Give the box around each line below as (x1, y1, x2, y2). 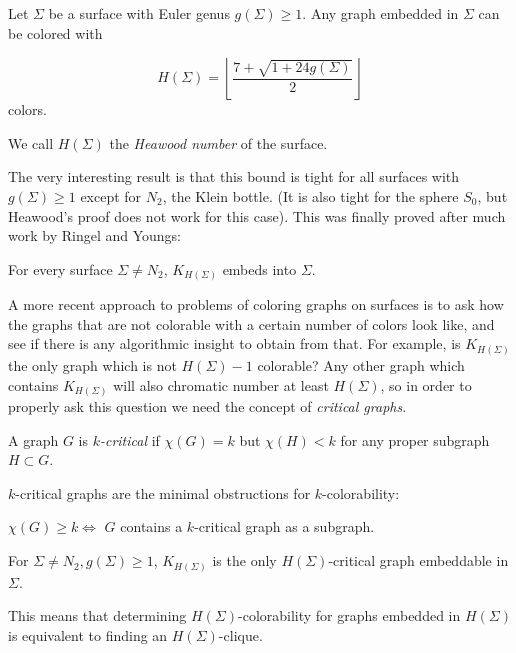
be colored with (8, 22, 103, 43)
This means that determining (8, 605, 187, 626)
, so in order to (380, 374, 472, 395)
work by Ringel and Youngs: (8, 225, 181, 246)
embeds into (222, 258, 297, 279)
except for (80, 185, 142, 206)
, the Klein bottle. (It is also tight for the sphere (162, 185, 459, 206)
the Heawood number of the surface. (109, 132, 328, 153)
